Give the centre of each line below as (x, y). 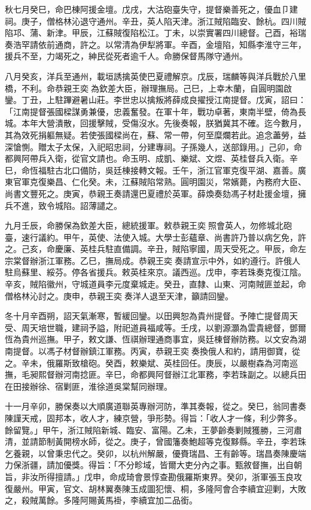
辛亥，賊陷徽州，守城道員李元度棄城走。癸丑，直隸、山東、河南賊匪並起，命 (155, 284)
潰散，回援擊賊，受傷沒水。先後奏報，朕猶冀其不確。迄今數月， (180, 123)
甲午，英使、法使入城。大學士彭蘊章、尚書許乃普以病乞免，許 (185, 237)
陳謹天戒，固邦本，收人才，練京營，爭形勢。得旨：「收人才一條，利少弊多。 (153, 418)
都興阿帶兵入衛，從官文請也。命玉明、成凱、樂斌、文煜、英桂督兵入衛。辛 (151, 158)
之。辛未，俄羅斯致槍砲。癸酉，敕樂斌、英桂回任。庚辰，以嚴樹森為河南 (147, 362)
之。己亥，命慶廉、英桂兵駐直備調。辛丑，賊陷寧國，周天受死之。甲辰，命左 (155, 249)
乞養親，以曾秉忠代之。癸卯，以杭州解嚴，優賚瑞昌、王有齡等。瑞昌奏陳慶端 (155, 453)
